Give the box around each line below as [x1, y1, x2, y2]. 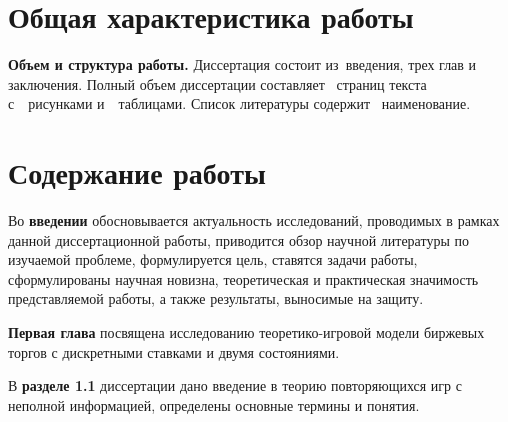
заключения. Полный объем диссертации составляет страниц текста [8, 73, 427, 94]
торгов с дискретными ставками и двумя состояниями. [8, 341, 340, 362]
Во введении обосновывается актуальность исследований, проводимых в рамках [8, 210, 500, 231]
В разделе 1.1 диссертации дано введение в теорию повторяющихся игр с [8, 375, 462, 396]
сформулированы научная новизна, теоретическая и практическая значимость [8, 268, 479, 289]
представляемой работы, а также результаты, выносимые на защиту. [8, 288, 424, 309]
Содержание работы [8, 152, 266, 193]
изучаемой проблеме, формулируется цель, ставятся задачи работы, [8, 249, 418, 270]
